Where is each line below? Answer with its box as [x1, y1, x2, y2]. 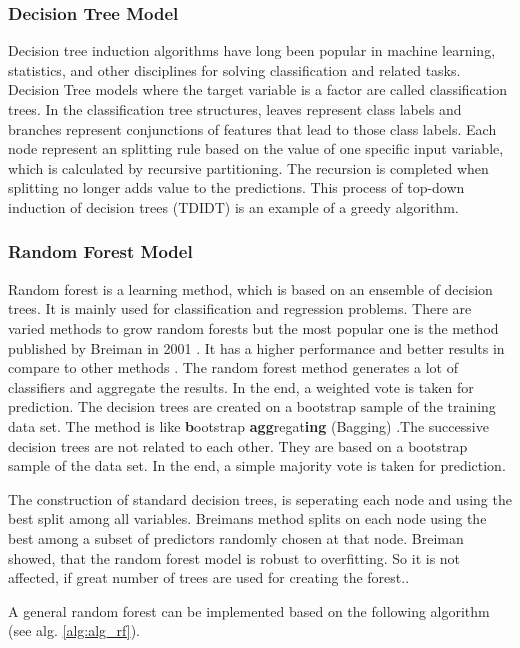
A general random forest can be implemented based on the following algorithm [8, 600, 490, 621]
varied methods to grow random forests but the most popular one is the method [8, 317, 499, 338]
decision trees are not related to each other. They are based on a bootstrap [8, 435, 468, 456]
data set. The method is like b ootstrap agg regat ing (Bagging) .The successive [8, 415, 489, 436]
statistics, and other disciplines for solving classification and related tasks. [8, 59, 461, 80]
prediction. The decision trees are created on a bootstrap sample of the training [8, 396, 496, 417]
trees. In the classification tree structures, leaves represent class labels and [8, 99, 462, 119]
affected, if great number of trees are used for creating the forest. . [8, 567, 410, 588]
